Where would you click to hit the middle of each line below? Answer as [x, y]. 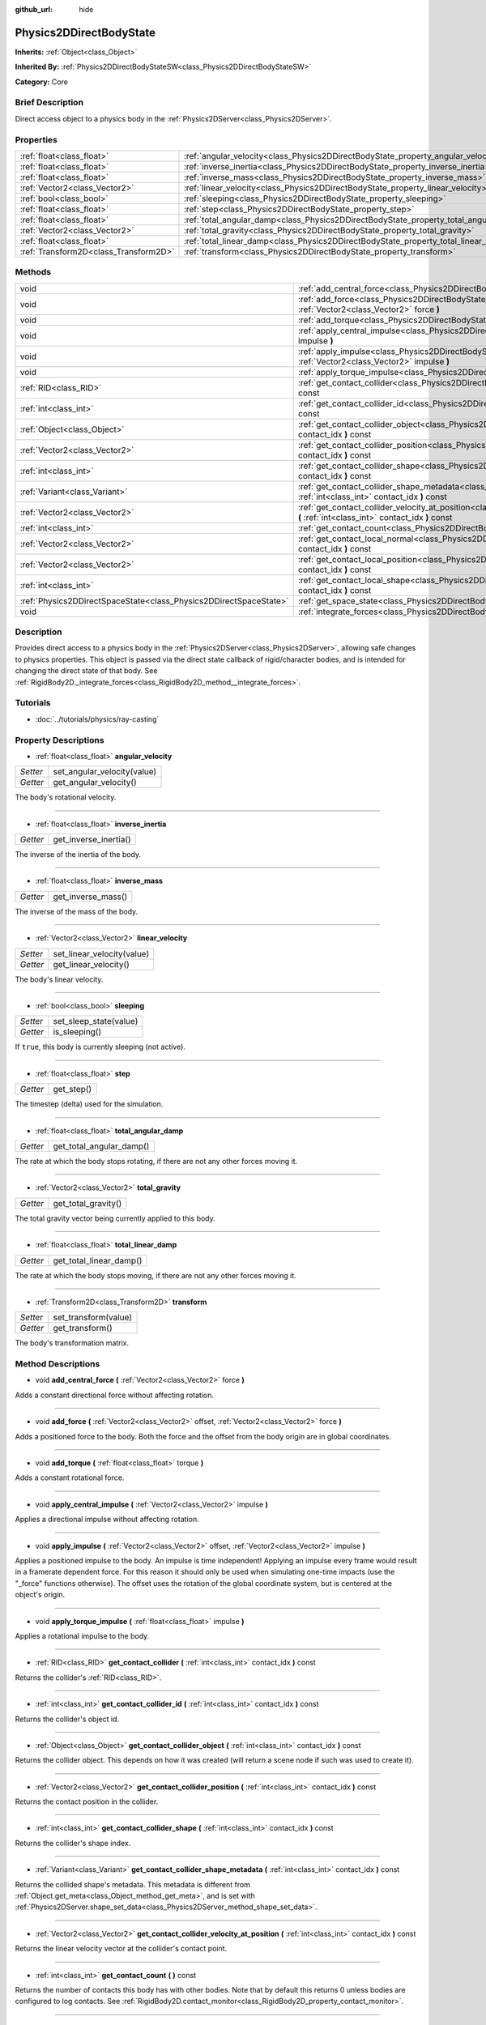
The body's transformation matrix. [72, 1343]
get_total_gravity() [87, 1203]
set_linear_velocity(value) [101, 953]
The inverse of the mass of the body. [77, 911]
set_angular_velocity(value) [105, 772]
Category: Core [42, 82]
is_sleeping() [77, 1032]
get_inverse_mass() [90, 897]
